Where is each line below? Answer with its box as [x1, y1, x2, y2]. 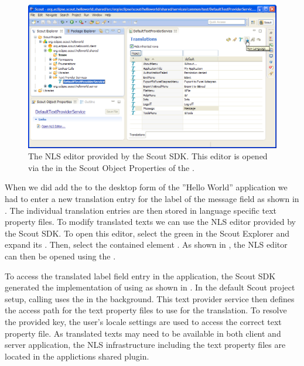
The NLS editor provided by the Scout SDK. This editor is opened [28, 150, 268, 162]
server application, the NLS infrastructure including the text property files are [5, 338, 286, 351]
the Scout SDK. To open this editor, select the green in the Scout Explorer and [5, 227, 290, 239]
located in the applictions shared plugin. [5, 350, 149, 362]
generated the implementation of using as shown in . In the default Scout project [5, 281, 295, 293]
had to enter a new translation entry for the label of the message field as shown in [5, 193, 299, 205]
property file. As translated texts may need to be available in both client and [5, 327, 281, 339]
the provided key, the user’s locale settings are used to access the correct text [5, 315, 282, 327]
